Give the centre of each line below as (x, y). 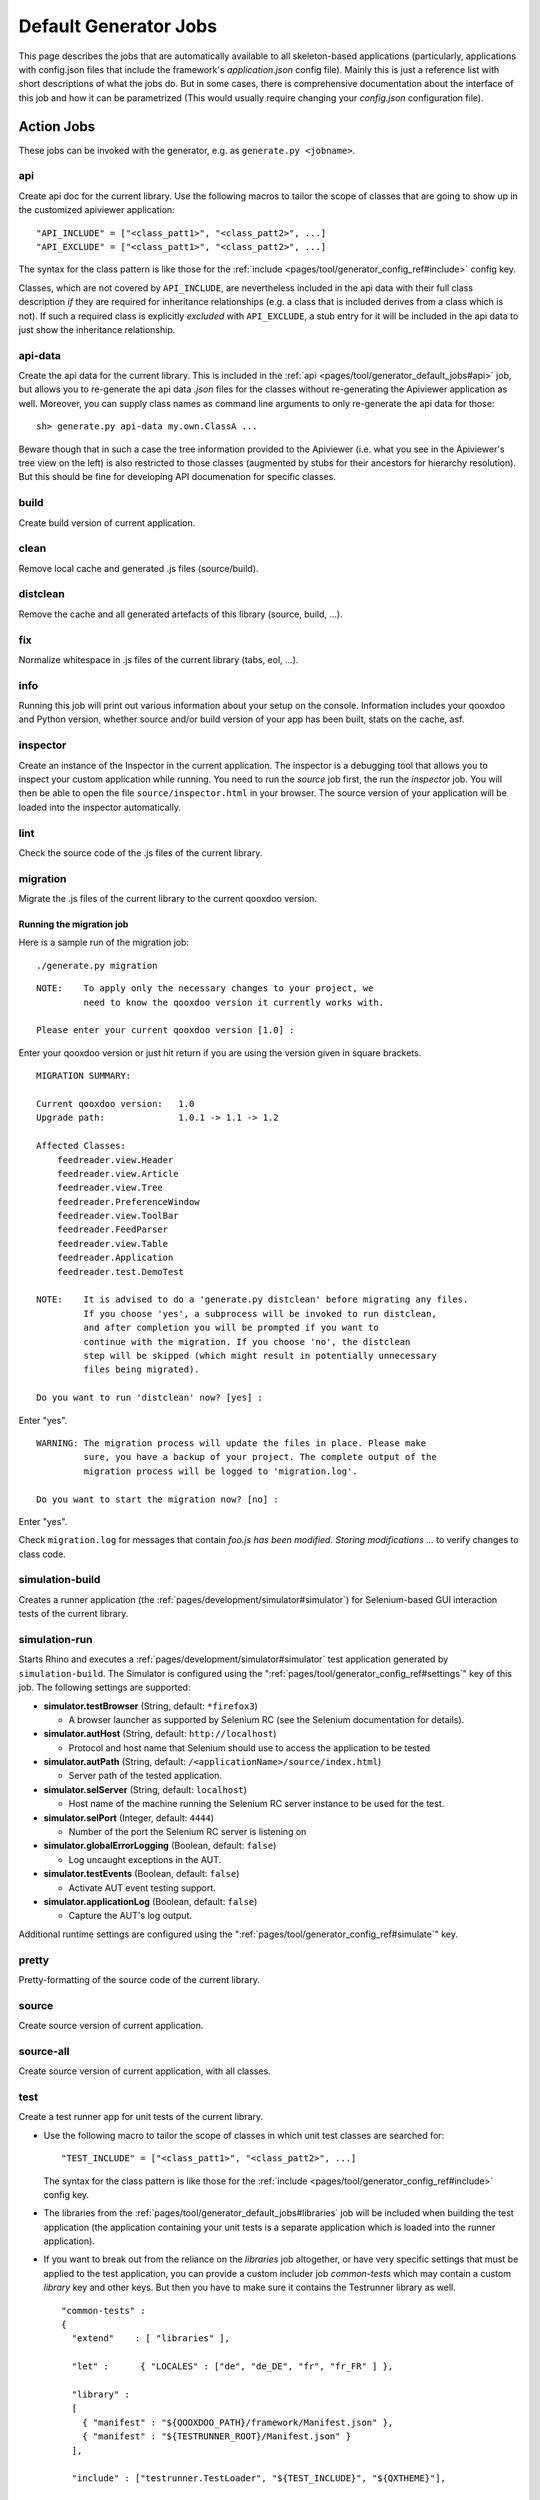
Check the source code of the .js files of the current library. (140, 852)
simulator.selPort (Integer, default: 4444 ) (129, 1817)
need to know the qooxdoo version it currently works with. (234, 1002)
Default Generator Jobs (118, 26)
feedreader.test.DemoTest (120, 1271)
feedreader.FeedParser (112, 1229)
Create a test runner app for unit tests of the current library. (141, 2117)
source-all (44, 2051)
